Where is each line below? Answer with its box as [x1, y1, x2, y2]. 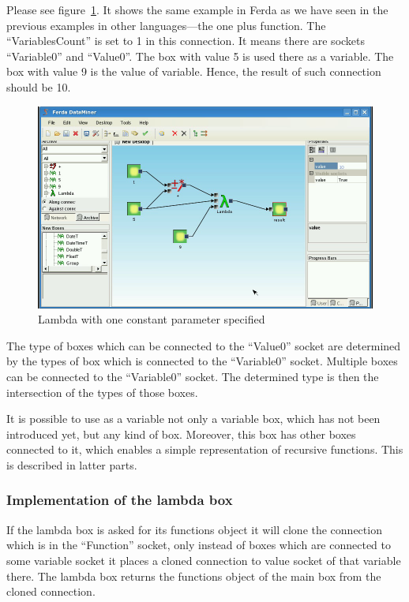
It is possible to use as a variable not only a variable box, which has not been [6, 410, 381, 427]
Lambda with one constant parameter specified [38, 311, 265, 327]
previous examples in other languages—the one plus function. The [6, 17, 326, 33]
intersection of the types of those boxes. [6, 383, 198, 400]
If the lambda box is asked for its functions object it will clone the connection [6, 521, 382, 537]
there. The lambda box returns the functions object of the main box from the [6, 567, 381, 584]
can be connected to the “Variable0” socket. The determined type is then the [6, 368, 379, 384]
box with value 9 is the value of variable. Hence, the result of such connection [6, 63, 381, 80]
